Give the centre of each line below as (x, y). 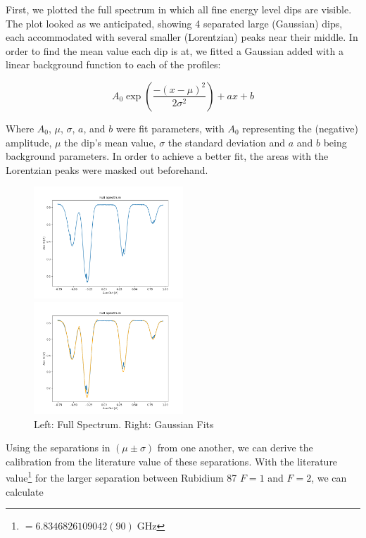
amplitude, (29, 142)
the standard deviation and (227, 142)
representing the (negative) (300, 128)
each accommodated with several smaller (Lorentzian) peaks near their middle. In (182, 37)
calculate (25, 491)
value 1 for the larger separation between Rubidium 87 (121, 476)
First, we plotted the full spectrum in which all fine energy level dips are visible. (179, 9)
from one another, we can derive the (235, 448)
